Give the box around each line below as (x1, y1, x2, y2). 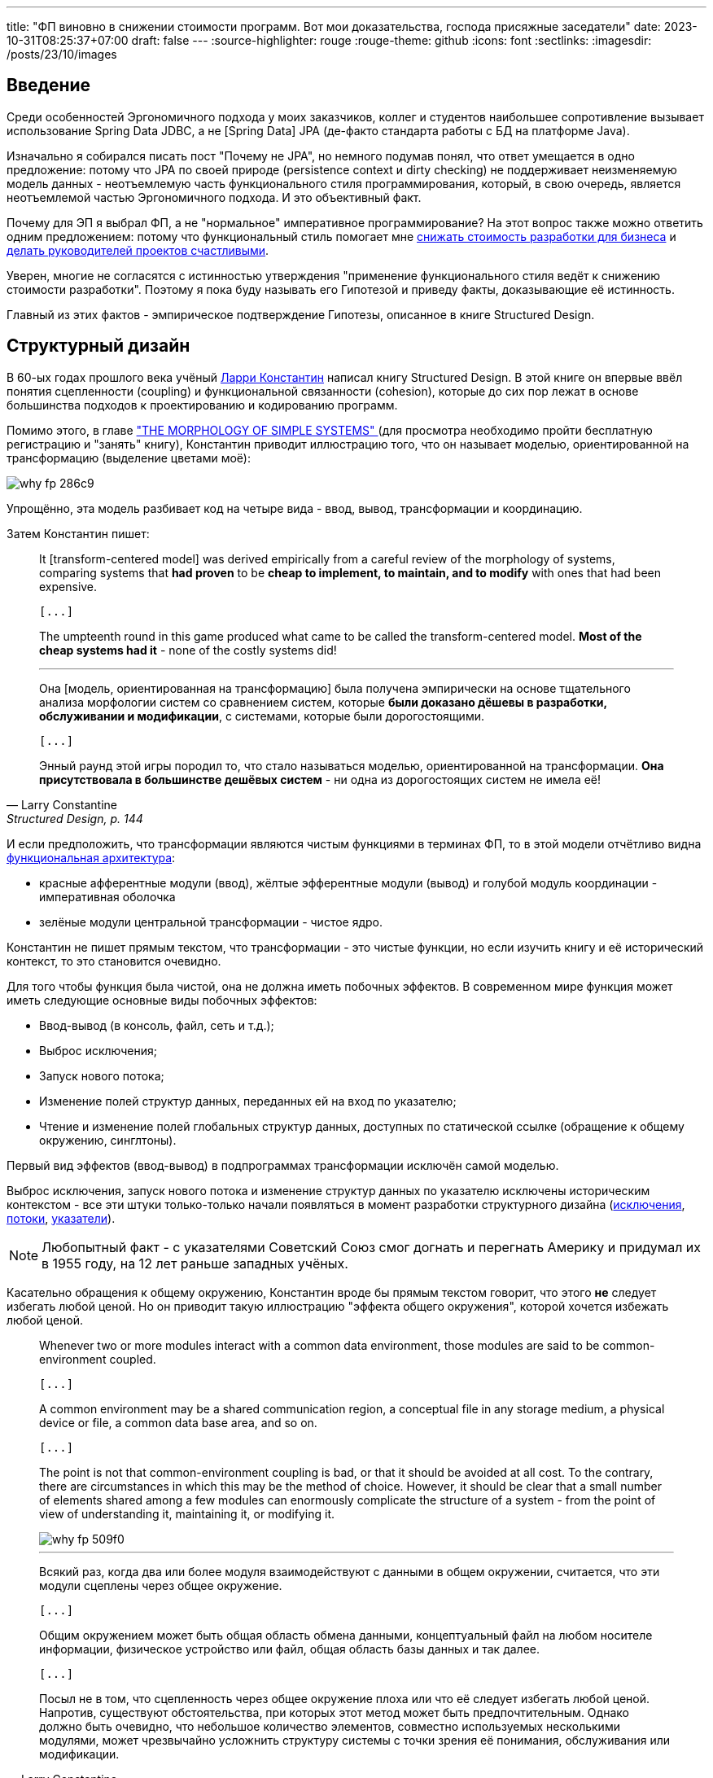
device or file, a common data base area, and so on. (39, 1415, 317, 1430)
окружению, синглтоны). (39, 1132, 177, 1147)
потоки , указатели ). (7, 1211, 116, 1225)
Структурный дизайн (7, 335, 190, 357)
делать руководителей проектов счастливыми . (7, 243, 269, 257)
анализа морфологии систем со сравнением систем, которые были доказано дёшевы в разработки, (39, 694, 607, 709)
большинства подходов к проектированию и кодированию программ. (7, 397, 398, 412)
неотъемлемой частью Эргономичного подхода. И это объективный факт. (7, 190, 422, 204)
